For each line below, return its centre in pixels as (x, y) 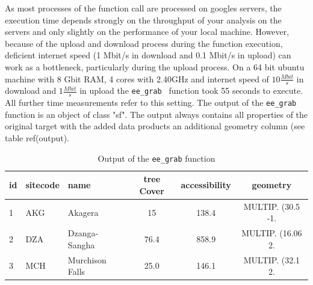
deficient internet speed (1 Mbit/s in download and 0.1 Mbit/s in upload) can (148, 55)
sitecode (42, 185)
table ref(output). (37, 138)
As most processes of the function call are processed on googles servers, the (143, 8)
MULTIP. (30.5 (272, 206)
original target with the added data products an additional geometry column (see (155, 126)
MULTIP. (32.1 (272, 259)
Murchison (87, 259)
